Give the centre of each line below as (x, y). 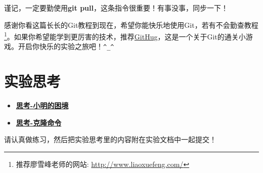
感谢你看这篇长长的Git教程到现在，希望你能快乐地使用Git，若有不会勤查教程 (131, 25)
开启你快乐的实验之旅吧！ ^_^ (66, 46)
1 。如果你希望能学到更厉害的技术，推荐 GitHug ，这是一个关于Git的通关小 (125, 36)
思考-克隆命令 (39, 122)
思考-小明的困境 (42, 105)
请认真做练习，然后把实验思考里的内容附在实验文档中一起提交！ (110, 139)
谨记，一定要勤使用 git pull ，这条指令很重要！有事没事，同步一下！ (116, 8)
